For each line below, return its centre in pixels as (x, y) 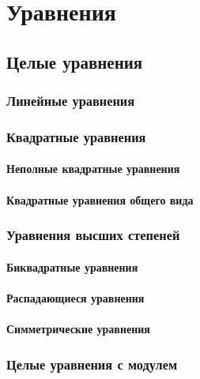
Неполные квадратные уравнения (93, 169)
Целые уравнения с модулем (92, 364)
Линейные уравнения (71, 101)
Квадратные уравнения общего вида (100, 199)
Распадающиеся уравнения (75, 297)
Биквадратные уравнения (72, 266)
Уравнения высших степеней (93, 235)
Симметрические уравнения (78, 329)
